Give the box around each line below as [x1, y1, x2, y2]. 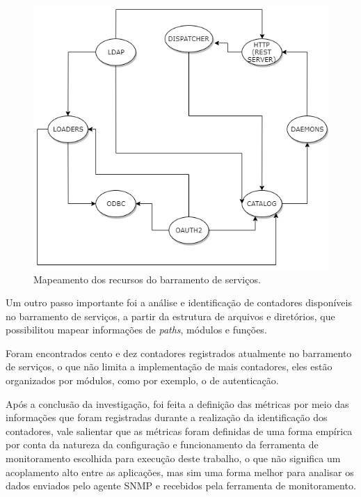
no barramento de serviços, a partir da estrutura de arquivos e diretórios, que [6, 308, 335, 323]
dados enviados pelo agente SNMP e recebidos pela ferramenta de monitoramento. [6, 478, 356, 493]
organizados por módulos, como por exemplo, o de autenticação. [6, 373, 279, 388]
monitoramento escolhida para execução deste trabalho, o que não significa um [6, 451, 341, 466]
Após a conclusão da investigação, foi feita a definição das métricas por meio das [6, 396, 349, 411]
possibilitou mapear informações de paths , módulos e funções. [6, 322, 267, 337]
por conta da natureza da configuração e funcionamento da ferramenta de [6, 437, 319, 452]
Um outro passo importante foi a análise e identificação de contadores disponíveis [6, 295, 352, 310]
